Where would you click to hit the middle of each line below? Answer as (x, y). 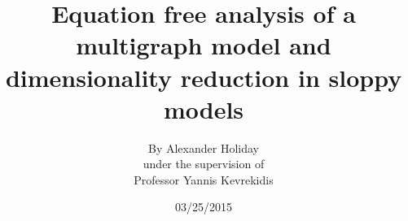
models (204, 108)
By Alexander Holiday (204, 147)
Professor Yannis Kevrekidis (204, 179)
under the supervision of (204, 164)
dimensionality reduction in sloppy (204, 77)
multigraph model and (204, 45)
